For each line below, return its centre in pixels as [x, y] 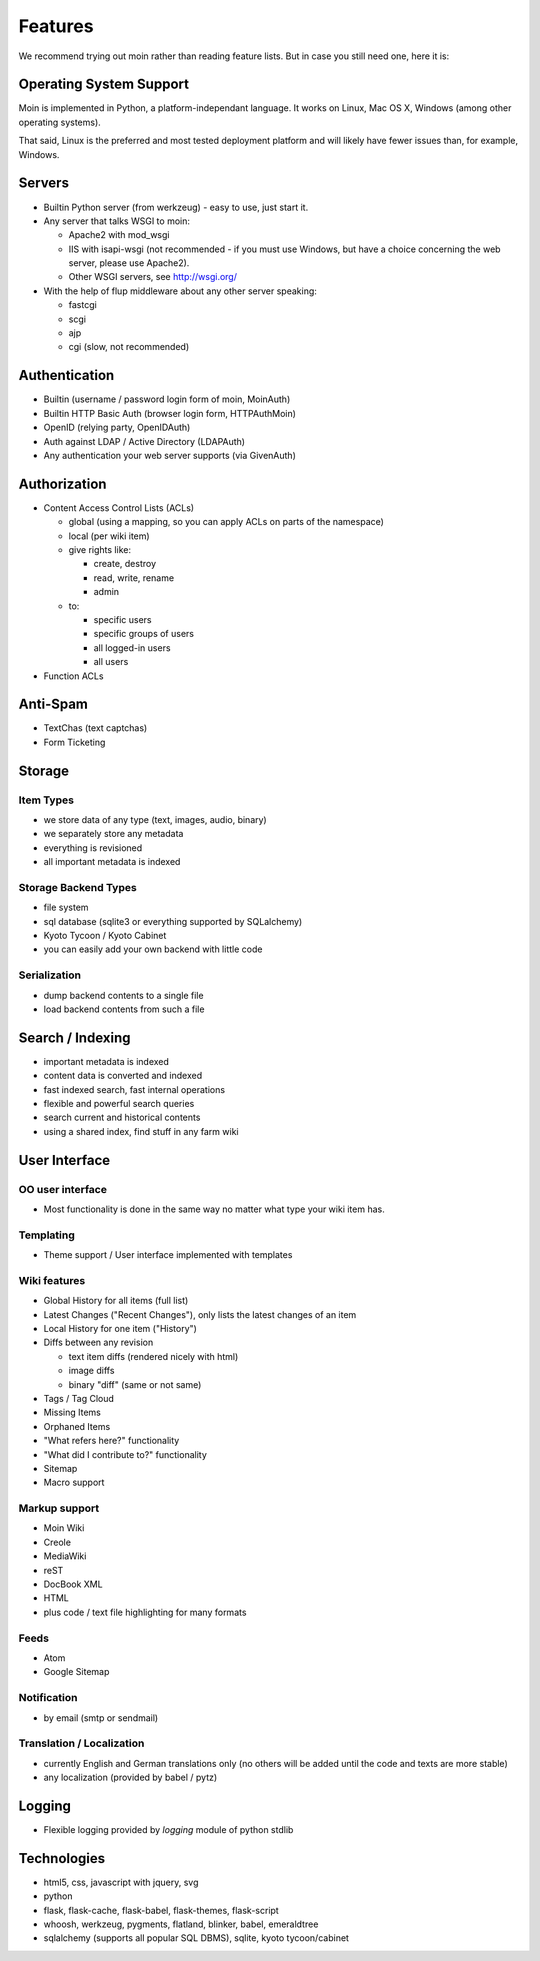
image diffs [91, 1371]
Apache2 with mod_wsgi [119, 235]
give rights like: [100, 549]
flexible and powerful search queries [119, 1104]
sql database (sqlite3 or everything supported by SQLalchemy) [173, 921]
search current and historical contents [122, 1117]
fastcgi [82, 305]
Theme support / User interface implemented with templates [168, 1255]
